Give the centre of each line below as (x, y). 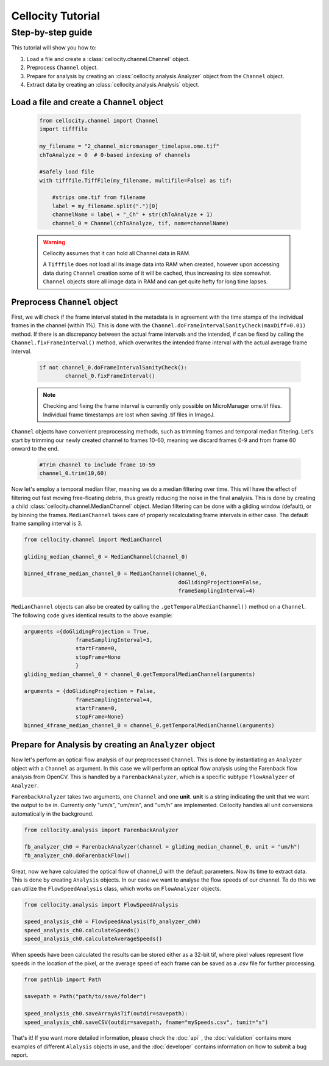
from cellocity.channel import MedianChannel (93, 539)
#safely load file (67, 172)
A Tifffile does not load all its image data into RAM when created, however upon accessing (161, 264)
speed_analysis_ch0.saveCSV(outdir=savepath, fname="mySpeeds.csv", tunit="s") (146, 1022)
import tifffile (64, 129)
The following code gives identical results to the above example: (92, 615)
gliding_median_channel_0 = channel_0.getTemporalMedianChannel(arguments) (140, 674)
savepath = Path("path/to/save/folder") (85, 996)
